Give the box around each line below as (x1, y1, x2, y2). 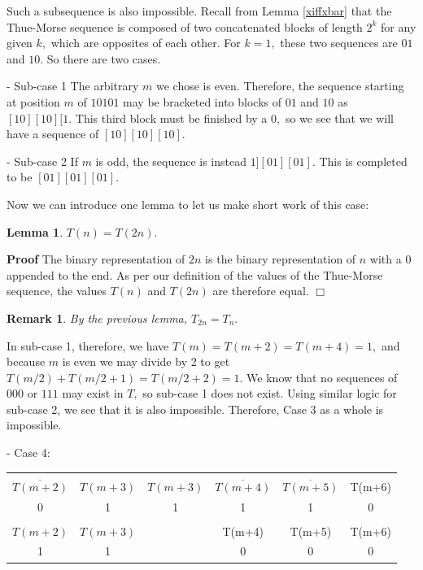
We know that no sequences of (246, 368, 398, 385)
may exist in (62, 385, 124, 402)
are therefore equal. (212, 282, 309, 299)
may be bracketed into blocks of (123, 93, 281, 110)
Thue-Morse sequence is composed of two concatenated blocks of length (7, 18, 363, 35)
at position (7, 93, 60, 110)
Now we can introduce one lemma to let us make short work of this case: (7, 195, 369, 212)
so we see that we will (285, 109, 395, 126)
